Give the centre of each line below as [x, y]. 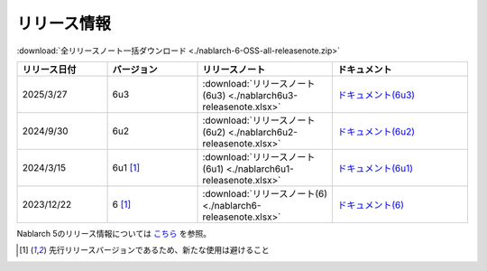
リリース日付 [49, 70]
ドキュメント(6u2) [376, 131]
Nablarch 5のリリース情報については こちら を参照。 [114, 233]
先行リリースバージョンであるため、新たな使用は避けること [159, 250]
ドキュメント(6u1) [376, 168]
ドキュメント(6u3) [376, 95]
